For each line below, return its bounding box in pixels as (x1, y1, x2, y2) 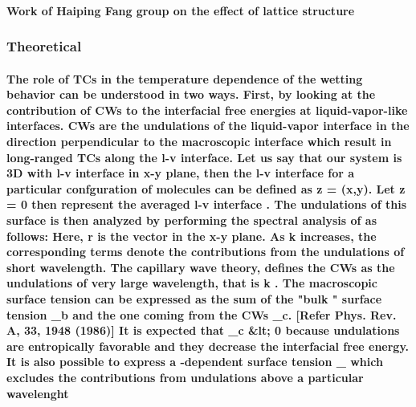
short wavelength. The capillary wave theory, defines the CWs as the (6, 258, 395, 275)
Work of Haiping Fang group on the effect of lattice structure (6, 2, 355, 18)
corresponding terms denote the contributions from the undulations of (6, 243, 405, 260)
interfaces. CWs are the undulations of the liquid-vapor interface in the (6, 117, 410, 134)
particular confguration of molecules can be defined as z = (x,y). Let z (6, 180, 406, 197)
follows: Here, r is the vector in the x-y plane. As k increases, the (6, 227, 377, 244)
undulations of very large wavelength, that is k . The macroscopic (6, 275, 377, 291)
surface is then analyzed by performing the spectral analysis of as (6, 211, 377, 228)
